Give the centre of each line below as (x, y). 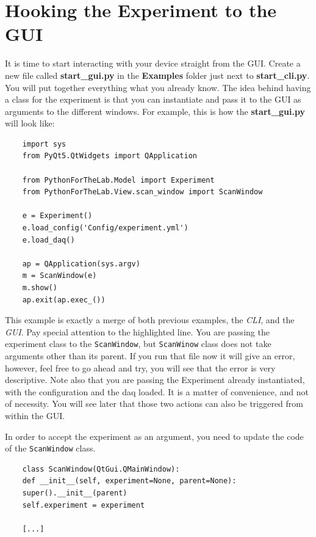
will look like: (30, 123)
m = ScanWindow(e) (59, 276)
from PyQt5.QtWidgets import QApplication (110, 156)
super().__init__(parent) (75, 493)
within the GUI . (35, 415)
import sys (44, 144)
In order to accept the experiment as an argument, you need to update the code (154, 436)
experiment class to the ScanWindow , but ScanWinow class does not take (138, 344)
